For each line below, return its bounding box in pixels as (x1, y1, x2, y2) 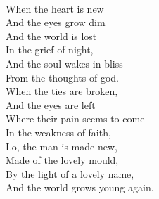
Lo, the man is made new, (6, 139, 117, 153)
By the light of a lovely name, (6, 166, 134, 181)
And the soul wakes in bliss (6, 56, 123, 70)
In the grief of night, (6, 42, 94, 57)
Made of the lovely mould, (6, 153, 119, 167)
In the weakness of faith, (6, 124, 111, 139)
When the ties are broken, (6, 84, 118, 98)
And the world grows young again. (6, 180, 154, 195)
